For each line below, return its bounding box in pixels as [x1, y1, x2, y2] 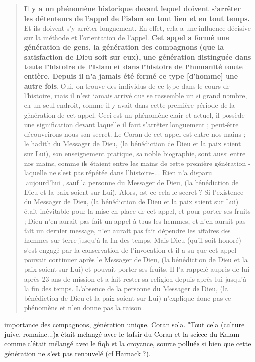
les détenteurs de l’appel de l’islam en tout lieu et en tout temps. [24, 13, 250, 23]
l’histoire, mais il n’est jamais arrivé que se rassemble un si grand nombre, [24, 90, 247, 100]
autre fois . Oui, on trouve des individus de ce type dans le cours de [24, 80, 230, 91]
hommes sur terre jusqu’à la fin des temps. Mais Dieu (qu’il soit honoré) [24, 235, 242, 245]
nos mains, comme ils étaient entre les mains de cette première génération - [24, 158, 251, 168]
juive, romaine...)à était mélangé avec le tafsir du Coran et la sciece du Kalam [4, 329, 240, 339]
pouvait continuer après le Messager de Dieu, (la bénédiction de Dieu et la [24, 254, 248, 264]
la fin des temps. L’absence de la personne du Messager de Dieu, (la [24, 283, 228, 294]
